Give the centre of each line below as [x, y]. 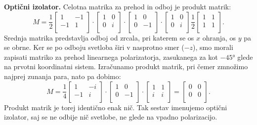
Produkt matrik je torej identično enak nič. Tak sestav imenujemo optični [116, 107]
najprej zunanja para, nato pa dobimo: [63, 76]
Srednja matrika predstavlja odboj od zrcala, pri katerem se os [99, 37]
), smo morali [213, 47]
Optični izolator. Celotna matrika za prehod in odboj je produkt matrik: [118, 6]
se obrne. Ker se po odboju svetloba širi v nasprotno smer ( [94, 47]
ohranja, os [219, 37]
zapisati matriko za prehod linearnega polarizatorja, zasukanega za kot [111, 57]
